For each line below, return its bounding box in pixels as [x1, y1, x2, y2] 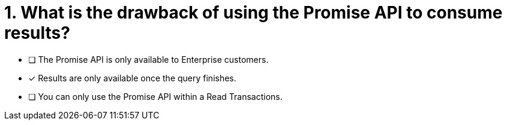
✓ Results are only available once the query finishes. [28, 72, 236, 83]
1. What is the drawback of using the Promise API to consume [4, 2, 503, 23]
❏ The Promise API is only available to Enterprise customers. [28, 54, 269, 65]
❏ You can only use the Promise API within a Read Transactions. [28, 91, 283, 102]
